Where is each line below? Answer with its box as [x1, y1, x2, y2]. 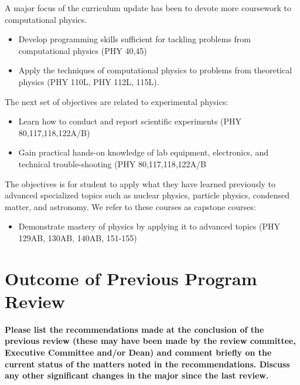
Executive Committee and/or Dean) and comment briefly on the [5, 346, 272, 358]
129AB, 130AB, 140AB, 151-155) [18, 231, 137, 244]
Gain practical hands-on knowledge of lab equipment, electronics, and [18, 146, 268, 158]
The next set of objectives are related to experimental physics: [5, 95, 229, 107]
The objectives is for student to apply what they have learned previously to [5, 177, 276, 190]
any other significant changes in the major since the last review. [5, 369, 269, 381]
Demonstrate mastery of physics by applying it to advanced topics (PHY [18, 220, 280, 232]
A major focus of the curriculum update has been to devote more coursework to [5, 2, 291, 13]
